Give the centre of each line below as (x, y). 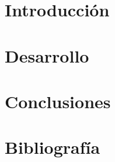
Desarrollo (47, 55)
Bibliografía (53, 147)
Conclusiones (58, 101)
